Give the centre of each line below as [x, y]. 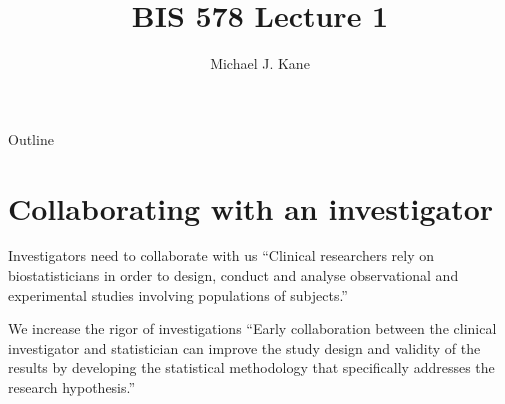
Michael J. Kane [260, 63]
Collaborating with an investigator [251, 207]
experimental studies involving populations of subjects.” [178, 294]
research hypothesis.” [72, 387]
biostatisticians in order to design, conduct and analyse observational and [233, 275]
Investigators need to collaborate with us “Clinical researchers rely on [221, 255]
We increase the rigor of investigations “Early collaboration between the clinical [252, 328]
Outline [31, 138]
